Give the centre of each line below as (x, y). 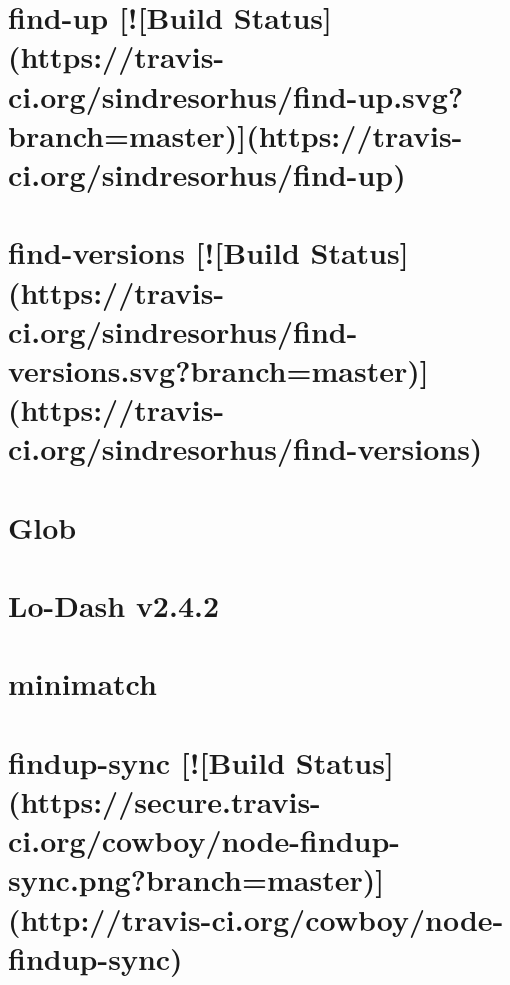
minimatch (82, 683)
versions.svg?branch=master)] (218, 369)
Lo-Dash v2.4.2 (114, 605)
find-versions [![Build (154, 252)
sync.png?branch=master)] (196, 879)
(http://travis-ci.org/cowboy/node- (256, 918)
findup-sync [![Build (147, 761)
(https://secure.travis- (164, 800)
